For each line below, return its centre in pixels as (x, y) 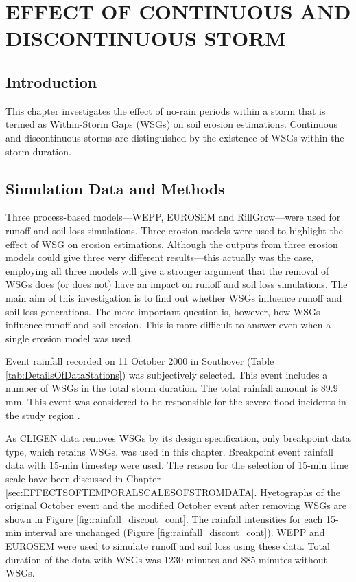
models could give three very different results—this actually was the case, (160, 257)
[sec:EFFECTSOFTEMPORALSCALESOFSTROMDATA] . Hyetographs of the (173, 492)
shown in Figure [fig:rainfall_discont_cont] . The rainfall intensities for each (164, 518)
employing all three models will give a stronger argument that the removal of (167, 270)
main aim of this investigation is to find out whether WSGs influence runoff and (174, 297)
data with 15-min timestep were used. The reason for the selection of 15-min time (177, 465)
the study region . (43, 415)
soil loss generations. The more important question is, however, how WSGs (163, 311)
